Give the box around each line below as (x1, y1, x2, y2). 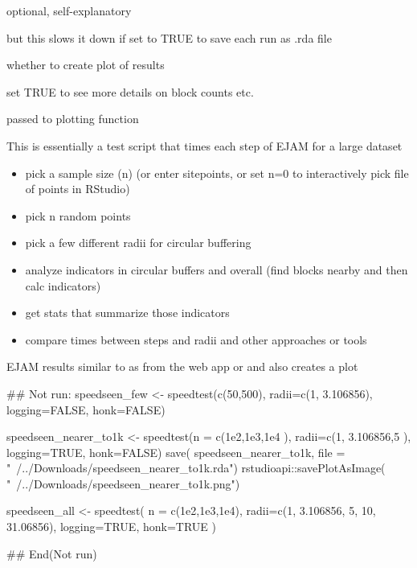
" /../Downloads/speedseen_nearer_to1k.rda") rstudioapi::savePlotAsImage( (6, 459, 386, 476)
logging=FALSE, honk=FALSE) (6, 401, 166, 418)
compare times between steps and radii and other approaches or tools (25, 331, 367, 348)
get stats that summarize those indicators (25, 304, 230, 321)
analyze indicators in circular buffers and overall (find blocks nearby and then (25, 261, 408, 278)
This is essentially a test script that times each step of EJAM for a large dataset (6, 137, 403, 154)
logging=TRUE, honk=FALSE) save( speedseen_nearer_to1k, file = (6, 443, 345, 460)
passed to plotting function (6, 110, 139, 127)
